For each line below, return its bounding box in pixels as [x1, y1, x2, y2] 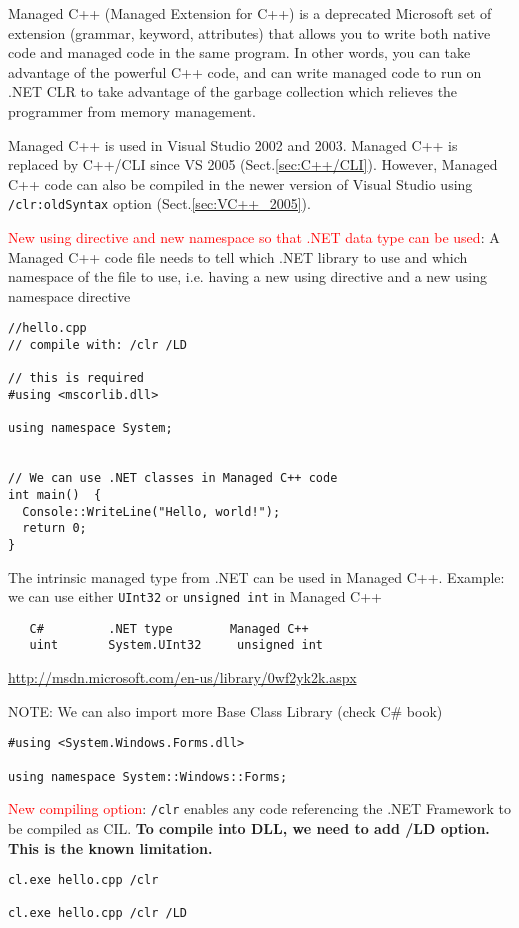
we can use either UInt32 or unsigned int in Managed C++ [8, 586, 382, 607]
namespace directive [8, 285, 131, 306]
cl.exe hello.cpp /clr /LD [8, 906, 187, 921]
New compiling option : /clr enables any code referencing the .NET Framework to [8, 798, 511, 819]
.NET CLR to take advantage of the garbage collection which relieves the [8, 81, 458, 102]
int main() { [8, 487, 102, 502]
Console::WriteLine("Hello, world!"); [22, 504, 281, 519]
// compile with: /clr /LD [8, 338, 187, 353]
